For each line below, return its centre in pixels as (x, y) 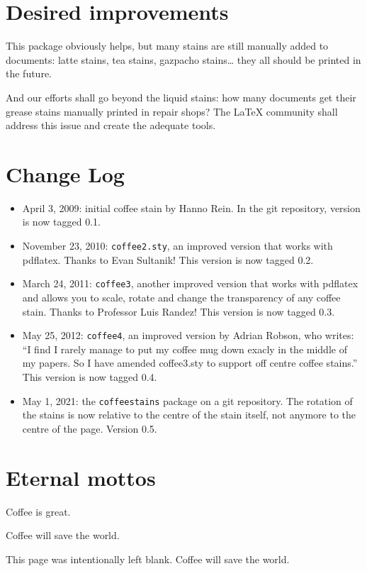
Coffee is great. (38, 511)
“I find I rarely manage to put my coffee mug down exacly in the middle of (185, 349)
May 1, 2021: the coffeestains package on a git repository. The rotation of (187, 400)
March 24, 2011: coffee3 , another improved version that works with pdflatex (190, 283)
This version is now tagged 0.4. (90, 376)
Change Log (65, 173)
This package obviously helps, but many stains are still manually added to (167, 46)
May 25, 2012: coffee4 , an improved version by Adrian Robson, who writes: (188, 335)
